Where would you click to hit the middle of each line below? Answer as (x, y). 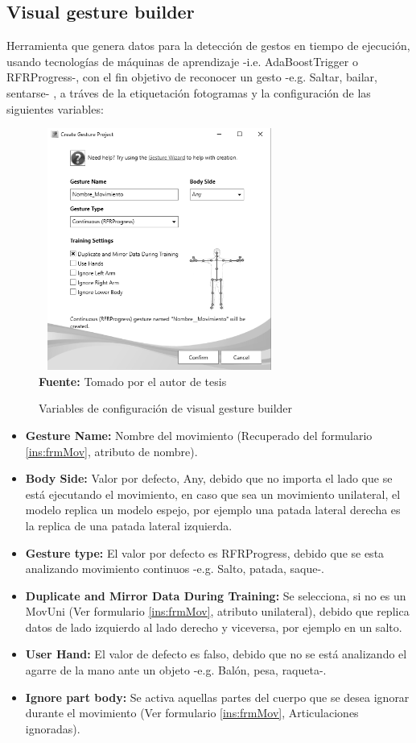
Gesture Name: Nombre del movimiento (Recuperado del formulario (199, 435)
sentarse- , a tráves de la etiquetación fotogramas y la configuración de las (189, 92)
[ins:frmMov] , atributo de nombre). (111, 451)
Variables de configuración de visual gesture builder (166, 408)
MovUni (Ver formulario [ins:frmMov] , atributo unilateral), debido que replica (217, 611)
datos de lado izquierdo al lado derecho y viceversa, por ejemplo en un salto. (214, 627)
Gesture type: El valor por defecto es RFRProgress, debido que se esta (205, 552)
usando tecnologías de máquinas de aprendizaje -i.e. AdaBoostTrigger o (182, 61)
